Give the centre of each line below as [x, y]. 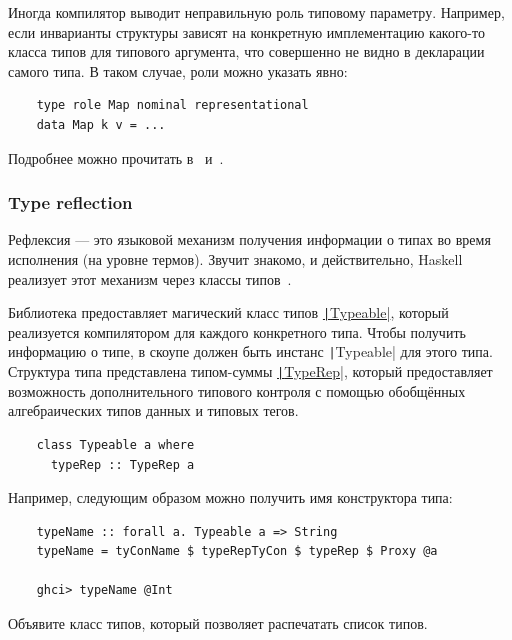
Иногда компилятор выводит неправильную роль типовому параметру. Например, [256, 12]
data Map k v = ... [101, 124]
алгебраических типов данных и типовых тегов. [153, 410]
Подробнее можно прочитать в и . [116, 157]
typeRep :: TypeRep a [122, 464]
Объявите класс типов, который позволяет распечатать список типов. [218, 623]
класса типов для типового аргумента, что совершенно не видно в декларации [246, 51]
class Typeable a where [115, 444]
